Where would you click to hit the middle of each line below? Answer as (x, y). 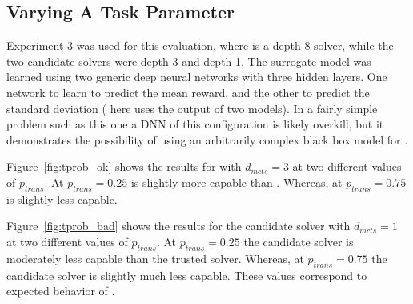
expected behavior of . (61, 291)
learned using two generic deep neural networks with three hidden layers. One (197, 77)
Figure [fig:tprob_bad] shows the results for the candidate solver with (178, 226)
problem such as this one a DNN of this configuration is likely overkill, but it (195, 124)
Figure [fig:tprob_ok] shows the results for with (124, 166)
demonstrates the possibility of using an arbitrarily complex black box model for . (207, 139)
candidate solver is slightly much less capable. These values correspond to (187, 275)
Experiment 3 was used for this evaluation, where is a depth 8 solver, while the (200, 45)
